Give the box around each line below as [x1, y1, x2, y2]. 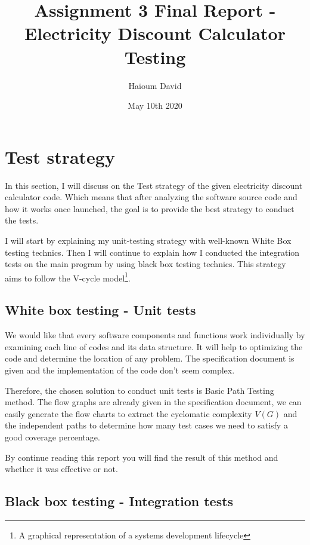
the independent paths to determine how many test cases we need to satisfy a [5, 419, 288, 431]
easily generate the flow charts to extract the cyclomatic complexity [5, 407, 252, 420]
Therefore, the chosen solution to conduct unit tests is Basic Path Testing [5, 384, 274, 396]
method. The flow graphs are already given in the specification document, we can [5, 396, 302, 408]
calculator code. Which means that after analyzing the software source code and [5, 191, 297, 203]
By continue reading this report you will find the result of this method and [5, 451, 278, 463]
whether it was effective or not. [5, 463, 118, 475]
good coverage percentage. [5, 430, 100, 443]
